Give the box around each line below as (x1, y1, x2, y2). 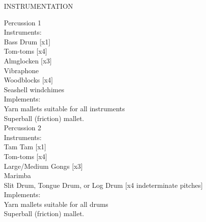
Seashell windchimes (4, 84, 64, 94)
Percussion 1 (4, 17, 41, 27)
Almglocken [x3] (4, 55, 52, 65)
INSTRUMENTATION (4, 1, 73, 11)
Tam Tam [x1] (4, 141, 46, 152)
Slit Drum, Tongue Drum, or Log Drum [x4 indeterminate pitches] (4, 180, 203, 190)
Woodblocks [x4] (4, 75, 53, 85)
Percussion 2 (4, 122, 41, 133)
